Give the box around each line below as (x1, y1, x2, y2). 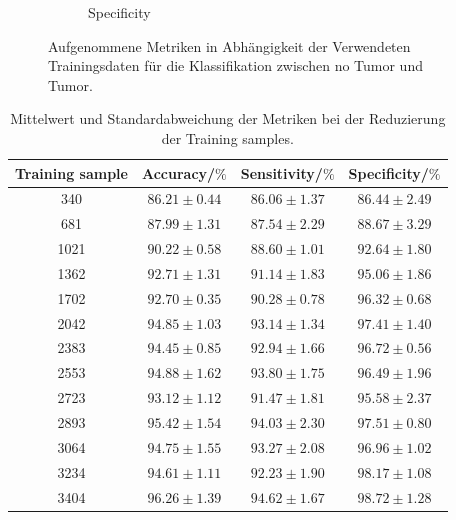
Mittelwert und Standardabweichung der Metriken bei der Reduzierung (10, 108, 446, 129)
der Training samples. (161, 127, 294, 148)
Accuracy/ (141, 162, 216, 183)
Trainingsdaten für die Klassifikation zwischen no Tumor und (48, 55, 423, 76)
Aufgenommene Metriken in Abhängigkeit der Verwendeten (48, 35, 411, 56)
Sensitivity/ (240, 162, 323, 183)
